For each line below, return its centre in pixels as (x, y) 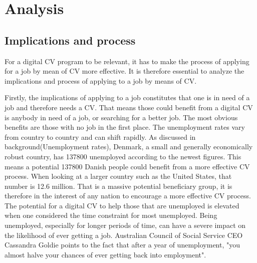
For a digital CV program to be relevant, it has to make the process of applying (127, 61)
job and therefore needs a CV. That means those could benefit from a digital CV (129, 107)
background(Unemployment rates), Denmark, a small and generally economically (129, 147)
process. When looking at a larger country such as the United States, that (118, 176)
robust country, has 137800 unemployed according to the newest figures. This (123, 156)
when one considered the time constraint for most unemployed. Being (111, 215)
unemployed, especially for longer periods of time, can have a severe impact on (125, 225)
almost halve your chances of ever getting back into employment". (105, 254)
